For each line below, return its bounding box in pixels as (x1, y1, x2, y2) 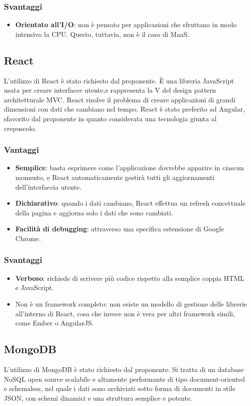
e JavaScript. (15, 282, 54, 292)
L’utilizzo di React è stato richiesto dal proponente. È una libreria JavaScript (4, 75, 234, 85)
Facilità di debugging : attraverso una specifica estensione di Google (15, 224, 224, 234)
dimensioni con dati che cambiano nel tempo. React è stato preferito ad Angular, (4, 104, 245, 114)
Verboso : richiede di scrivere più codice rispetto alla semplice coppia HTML (15, 273, 245, 283)
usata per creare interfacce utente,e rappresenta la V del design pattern (4, 85, 216, 95)
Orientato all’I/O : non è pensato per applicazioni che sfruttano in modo (15, 19, 237, 30)
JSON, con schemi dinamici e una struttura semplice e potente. (4, 392, 192, 403)
